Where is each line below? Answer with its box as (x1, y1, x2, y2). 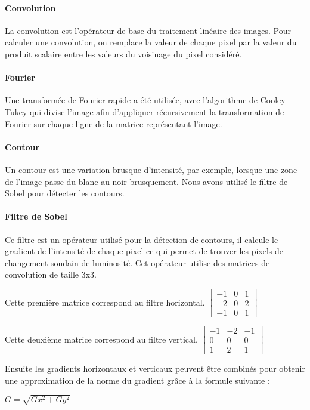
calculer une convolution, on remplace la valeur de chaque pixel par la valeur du (5, 36, 297, 48)
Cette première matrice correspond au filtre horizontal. (5, 295, 205, 308)
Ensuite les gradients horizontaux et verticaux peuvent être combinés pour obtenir (5, 362, 305, 375)
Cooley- (260, 94, 289, 106)
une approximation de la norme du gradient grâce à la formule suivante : (5, 374, 270, 386)
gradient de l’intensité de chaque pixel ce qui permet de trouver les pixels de (5, 245, 284, 257)
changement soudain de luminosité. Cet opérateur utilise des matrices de (5, 256, 270, 269)
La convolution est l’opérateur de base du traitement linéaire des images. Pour (5, 24, 291, 36)
